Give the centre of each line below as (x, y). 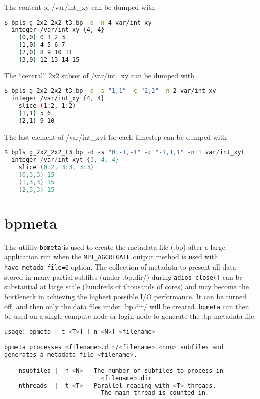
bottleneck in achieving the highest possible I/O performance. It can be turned (125, 296)
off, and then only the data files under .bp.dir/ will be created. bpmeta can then (127, 306)
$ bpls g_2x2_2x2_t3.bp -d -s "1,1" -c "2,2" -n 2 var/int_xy (110, 91)
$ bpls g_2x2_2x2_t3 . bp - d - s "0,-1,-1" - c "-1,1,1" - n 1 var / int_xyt (124, 152)
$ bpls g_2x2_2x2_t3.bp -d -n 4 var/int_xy (78, 22)
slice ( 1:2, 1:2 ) (47, 106)
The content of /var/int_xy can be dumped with (80, 7)
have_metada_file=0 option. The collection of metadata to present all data (120, 267)
